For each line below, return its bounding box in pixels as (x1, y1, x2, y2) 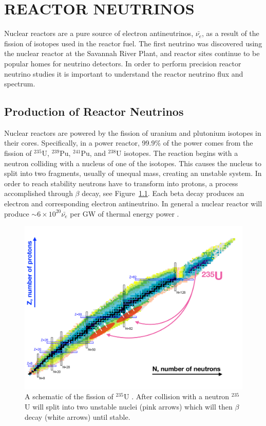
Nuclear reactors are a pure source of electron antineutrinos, (4, 28, 194, 39)
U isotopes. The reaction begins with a (116, 148, 238, 158)
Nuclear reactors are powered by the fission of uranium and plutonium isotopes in (4, 127, 261, 138)
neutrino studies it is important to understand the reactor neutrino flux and (4, 68, 243, 79)
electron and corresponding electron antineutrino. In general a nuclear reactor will (4, 198, 262, 209)
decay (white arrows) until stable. (25, 411, 130, 422)
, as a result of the (201, 28, 259, 39)
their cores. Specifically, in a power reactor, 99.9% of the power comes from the (4, 137, 253, 148)
